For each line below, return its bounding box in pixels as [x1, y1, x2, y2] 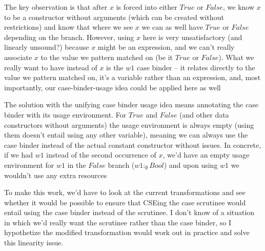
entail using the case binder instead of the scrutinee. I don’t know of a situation [4, 207, 255, 218]
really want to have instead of [4, 62, 97, 72]
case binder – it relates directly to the [136, 62, 255, 72]
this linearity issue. [4, 237, 64, 248]
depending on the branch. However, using [4, 31, 134, 42]
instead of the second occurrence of [46, 149, 156, 160]
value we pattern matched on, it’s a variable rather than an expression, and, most [4, 72, 261, 83]
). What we [218, 51, 254, 62]
